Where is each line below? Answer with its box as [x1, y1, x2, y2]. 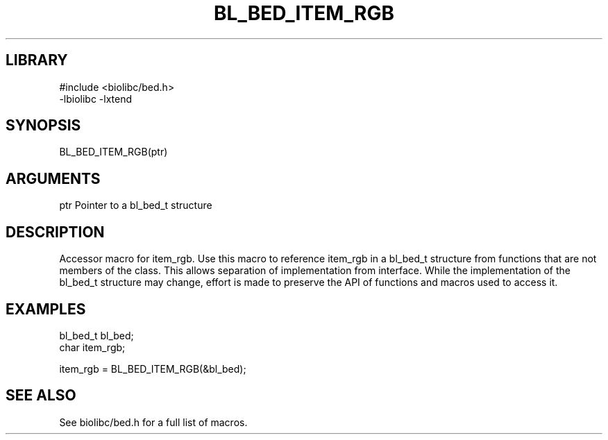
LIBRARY [6, 51, 68, 69]
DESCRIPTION [6, 223, 105, 241]
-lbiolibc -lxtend [59, 92, 133, 105]
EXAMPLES [6, 300, 86, 318]
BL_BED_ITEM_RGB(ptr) [59, 146, 168, 158]
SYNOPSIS [6, 117, 81, 135]
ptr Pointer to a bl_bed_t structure [59, 199, 212, 212]
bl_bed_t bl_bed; [59, 329, 134, 341]
